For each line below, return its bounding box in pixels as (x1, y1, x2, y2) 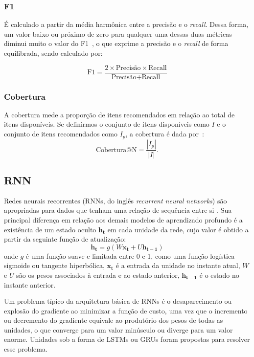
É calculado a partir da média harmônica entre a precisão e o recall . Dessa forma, (4, 19, 249, 29)
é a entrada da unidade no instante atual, (115, 260, 240, 270)
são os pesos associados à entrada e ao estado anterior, (16, 269, 180, 280)
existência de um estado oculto (4, 224, 96, 234)
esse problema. (4, 344, 47, 354)
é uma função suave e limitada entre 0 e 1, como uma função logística (25, 250, 235, 261)
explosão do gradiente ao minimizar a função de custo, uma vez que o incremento (4, 305, 248, 315)
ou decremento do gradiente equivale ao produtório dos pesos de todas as (4, 315, 223, 325)
